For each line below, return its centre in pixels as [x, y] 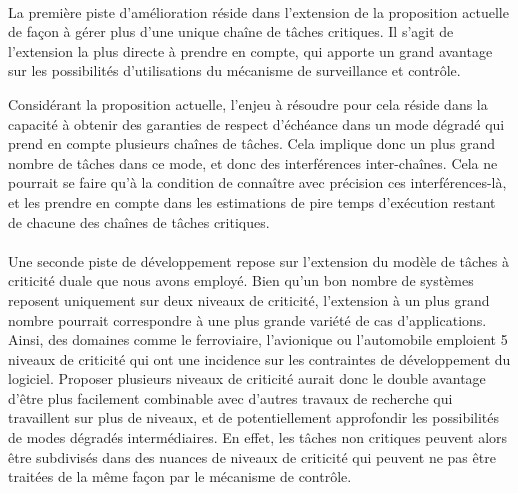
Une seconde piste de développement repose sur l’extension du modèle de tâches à [258, 260]
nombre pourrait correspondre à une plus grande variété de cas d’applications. [247, 319]
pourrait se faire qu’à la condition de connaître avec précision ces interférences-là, [257, 182]
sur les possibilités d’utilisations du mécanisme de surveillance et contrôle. [234, 70]
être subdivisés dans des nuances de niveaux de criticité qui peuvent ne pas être [252, 456]
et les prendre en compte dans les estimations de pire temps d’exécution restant [252, 201]
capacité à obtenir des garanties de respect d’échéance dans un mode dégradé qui [256, 123]
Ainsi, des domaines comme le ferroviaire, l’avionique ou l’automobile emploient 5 [258, 339]
